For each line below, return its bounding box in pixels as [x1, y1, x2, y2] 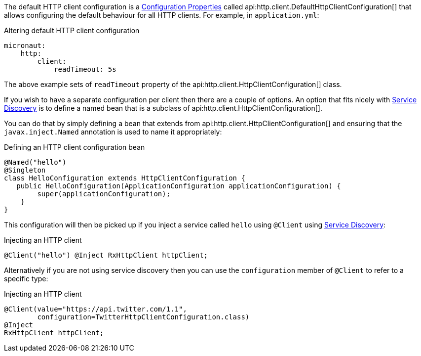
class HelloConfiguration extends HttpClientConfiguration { [4, 174, 245, 182]
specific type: [4, 274, 48, 283]
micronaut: [4, 42, 46, 49]
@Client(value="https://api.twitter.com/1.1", [4, 305, 187, 313]
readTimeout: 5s [54, 65, 116, 73]
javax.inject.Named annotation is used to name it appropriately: [4, 128, 222, 136]
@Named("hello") [4, 158, 67, 166]
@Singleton [4, 166, 46, 174]
